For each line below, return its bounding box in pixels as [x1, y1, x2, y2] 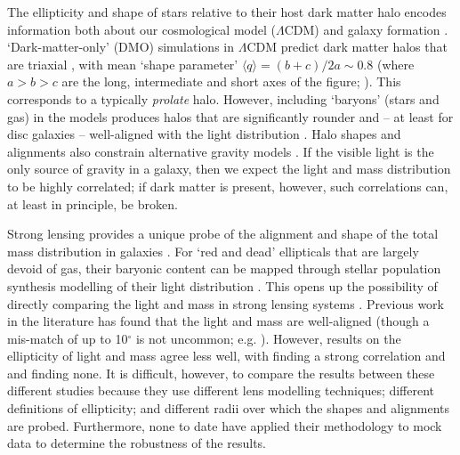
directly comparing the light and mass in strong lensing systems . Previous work [7, 294, 444, 313]
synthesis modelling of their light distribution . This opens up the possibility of [7, 276, 438, 295]
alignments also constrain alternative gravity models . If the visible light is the [7, 142, 434, 160]
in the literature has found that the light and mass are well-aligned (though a [7, 312, 430, 330]
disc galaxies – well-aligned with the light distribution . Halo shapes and [7, 125, 401, 143]
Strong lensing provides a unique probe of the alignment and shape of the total [7, 224, 439, 243]
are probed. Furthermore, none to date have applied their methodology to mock [7, 416, 442, 435]
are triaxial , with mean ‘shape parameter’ [7, 54, 238, 73]
